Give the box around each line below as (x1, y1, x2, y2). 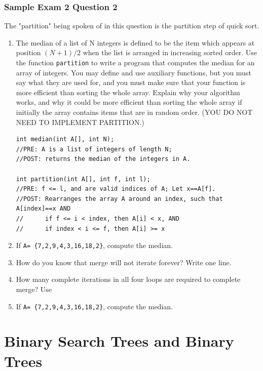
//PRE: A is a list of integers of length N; (16, 145, 172, 153)
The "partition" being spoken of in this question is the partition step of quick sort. (4, 20, 259, 31)
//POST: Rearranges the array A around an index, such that (16, 195, 223, 202)
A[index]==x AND (16, 205, 71, 213)
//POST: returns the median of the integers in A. (16, 155, 191, 163)
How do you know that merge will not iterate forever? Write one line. (16, 257, 232, 267)
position (16, 47, 41, 58)
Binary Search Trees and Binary (4, 331, 234, 351)
